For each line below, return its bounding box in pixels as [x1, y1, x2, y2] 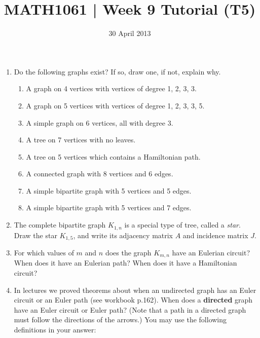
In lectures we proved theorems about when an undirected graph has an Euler [14, 284, 256, 295]
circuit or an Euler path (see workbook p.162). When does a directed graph [14, 294, 253, 305]
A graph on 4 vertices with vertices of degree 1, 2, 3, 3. [26, 83, 197, 94]
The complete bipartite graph [14, 219, 106, 230]
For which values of [14, 247, 74, 257]
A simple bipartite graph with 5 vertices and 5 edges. [26, 185, 192, 196]
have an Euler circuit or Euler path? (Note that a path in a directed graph [14, 304, 246, 315]
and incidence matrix [182, 230, 248, 240]
